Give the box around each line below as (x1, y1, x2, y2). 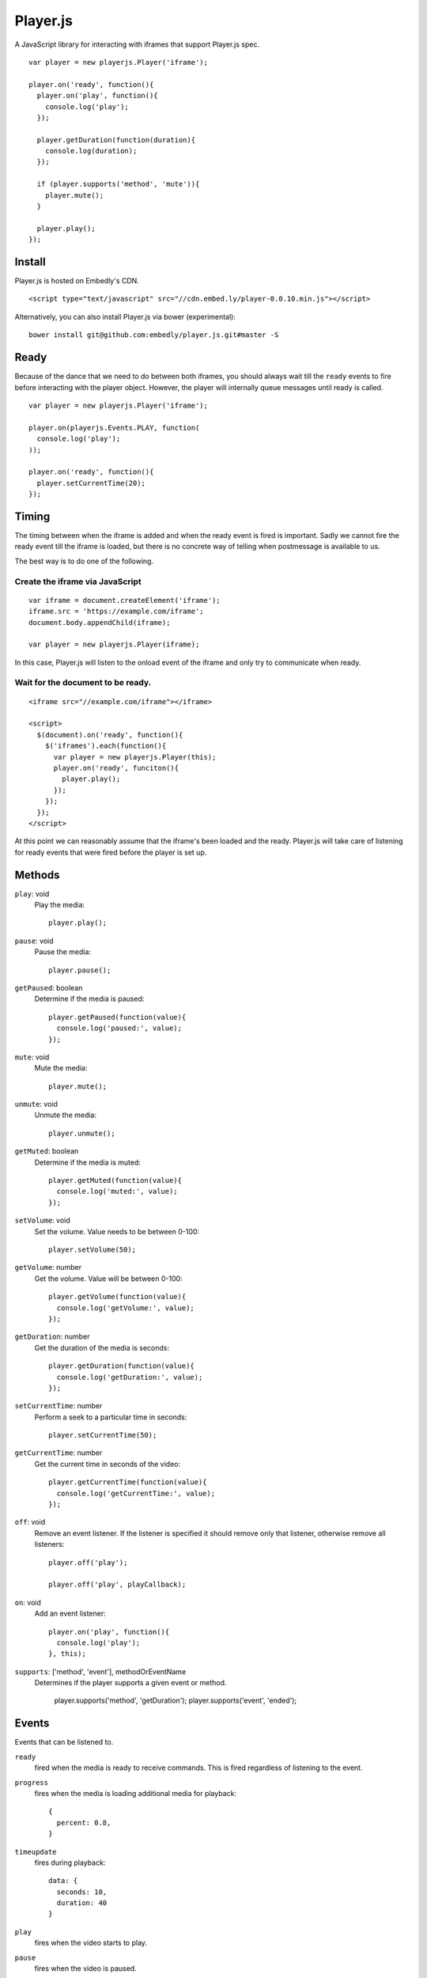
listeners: (34, 1540, 65, 1549)
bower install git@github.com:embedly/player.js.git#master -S (28, 331, 279, 339)
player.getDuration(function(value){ (48, 1362, 195, 1370)
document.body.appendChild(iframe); (28, 618, 171, 627)
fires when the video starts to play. (34, 1938, 148, 1948)
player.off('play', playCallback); (48, 1580, 187, 1590)
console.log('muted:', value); (56, 1187, 178, 1196)
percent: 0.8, (56, 1818, 111, 1827)
